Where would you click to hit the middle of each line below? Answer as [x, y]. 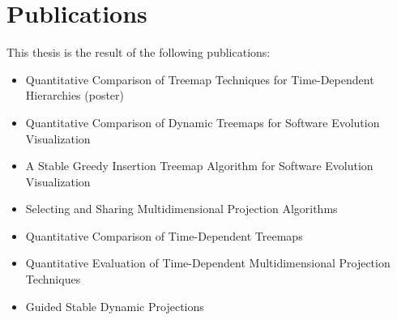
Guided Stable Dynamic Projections [115, 306]
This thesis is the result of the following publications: [139, 52]
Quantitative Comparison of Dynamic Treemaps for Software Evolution [203, 122]
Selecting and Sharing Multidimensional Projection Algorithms [181, 209]
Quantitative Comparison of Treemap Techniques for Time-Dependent [200, 79]
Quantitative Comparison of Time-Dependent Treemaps [164, 235]
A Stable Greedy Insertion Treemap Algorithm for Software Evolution [199, 166]
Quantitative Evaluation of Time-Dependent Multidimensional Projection [208, 263]
